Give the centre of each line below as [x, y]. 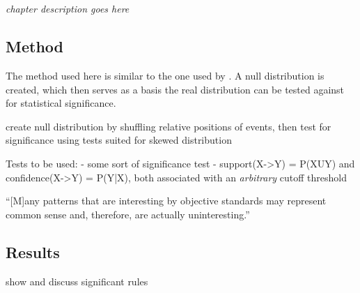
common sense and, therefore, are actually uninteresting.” [128, 214]
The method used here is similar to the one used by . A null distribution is [165, 75]
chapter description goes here [68, 9]
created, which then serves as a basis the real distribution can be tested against [175, 89]
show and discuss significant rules [77, 281]
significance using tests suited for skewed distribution [119, 140]
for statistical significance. [61, 103]
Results [33, 251]
